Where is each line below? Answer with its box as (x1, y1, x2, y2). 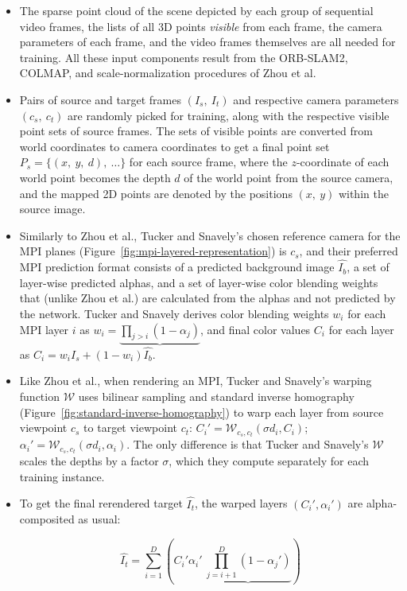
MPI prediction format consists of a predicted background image (19, 259, 335, 275)
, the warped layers (195, 495, 288, 511)
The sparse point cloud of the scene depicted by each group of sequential (19, 2, 374, 18)
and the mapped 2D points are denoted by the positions (19, 185, 293, 201)
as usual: (78, 511, 121, 527)
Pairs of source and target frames (19, 91, 181, 107)
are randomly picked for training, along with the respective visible (68, 107, 390, 123)
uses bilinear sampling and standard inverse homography (78, 387, 355, 404)
